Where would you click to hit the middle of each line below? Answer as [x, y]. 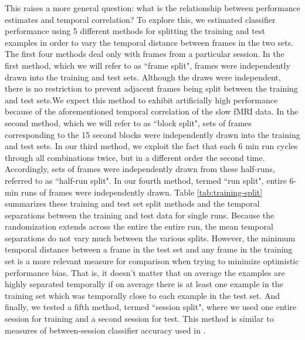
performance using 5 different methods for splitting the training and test [135, 31]
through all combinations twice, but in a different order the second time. [135, 157]
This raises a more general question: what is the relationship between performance [152, 8]
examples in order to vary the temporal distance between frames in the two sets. [149, 42]
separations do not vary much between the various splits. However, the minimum [150, 238]
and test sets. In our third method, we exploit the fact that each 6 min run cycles [151, 146]
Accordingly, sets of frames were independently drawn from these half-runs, [140, 169]
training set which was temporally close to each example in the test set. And [143, 295]
